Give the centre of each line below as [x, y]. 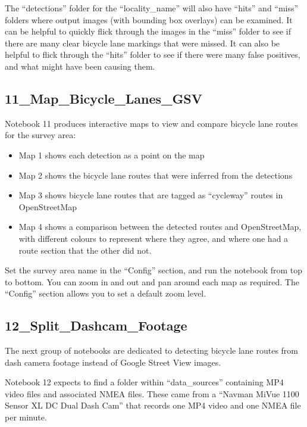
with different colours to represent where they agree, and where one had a [153, 238]
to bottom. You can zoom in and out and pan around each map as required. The [152, 281]
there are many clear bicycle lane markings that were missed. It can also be [142, 43]
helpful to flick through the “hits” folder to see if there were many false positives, [153, 54]
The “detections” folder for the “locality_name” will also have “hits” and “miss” [152, 8]
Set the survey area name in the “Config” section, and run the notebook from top [154, 270]
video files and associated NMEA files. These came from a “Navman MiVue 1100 [152, 393]
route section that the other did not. [85, 250]
